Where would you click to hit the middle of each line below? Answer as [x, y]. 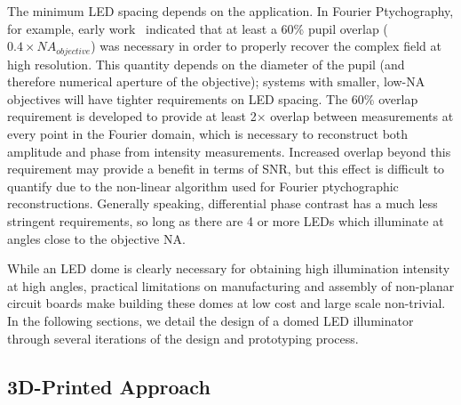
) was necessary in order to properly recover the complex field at [266, 46]
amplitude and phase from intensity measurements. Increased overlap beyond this [229, 151]
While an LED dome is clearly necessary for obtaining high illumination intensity [229, 268]
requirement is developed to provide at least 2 [132, 116]
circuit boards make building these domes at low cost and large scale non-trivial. [227, 303]
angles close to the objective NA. [96, 238]
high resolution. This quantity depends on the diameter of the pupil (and [206, 64]
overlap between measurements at [362, 116]
